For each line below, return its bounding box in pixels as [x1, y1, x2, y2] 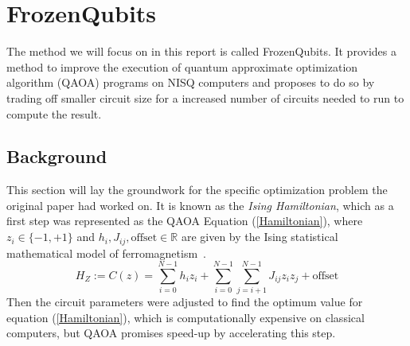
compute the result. [6, 105, 102, 122]
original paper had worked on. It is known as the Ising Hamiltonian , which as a [6, 196, 394, 213]
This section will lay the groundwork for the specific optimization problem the [6, 181, 388, 198]
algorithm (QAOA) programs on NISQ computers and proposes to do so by [6, 74, 375, 91]
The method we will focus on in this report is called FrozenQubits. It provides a [6, 43, 396, 60]
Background [6, 144, 107, 169]
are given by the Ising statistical [181, 228, 338, 245]
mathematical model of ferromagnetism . [6, 244, 206, 261]
